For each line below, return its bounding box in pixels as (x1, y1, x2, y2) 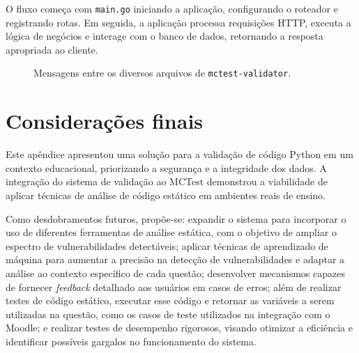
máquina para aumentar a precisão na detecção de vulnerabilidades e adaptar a (6, 252, 345, 267)
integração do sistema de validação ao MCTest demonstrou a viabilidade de (6, 174, 328, 189)
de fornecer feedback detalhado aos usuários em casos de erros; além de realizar (6, 279, 342, 294)
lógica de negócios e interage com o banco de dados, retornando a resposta (6, 29, 323, 43)
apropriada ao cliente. (6, 42, 98, 56)
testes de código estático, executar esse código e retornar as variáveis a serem (6, 293, 335, 308)
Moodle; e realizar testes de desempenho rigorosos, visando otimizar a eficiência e (6, 320, 353, 335)
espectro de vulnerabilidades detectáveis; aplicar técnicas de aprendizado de (6, 238, 328, 253)
